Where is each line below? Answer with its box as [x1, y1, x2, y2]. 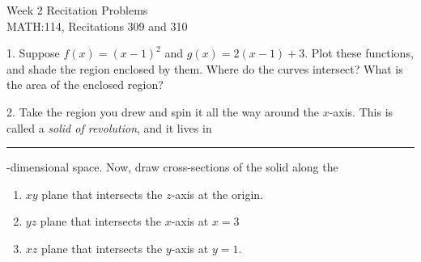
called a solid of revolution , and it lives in [6, 119, 212, 136]
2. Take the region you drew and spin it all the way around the [6, 103, 319, 120]
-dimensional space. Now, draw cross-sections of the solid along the [6, 158, 338, 175]
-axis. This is [329, 103, 393, 120]
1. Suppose [6, 44, 60, 61]
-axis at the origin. [171, 185, 263, 202]
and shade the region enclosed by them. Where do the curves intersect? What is [6, 60, 403, 77]
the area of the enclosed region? [6, 76, 164, 93]
